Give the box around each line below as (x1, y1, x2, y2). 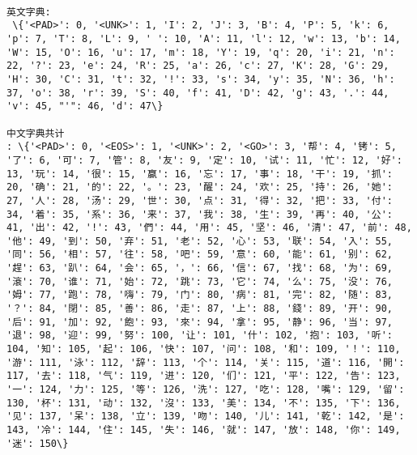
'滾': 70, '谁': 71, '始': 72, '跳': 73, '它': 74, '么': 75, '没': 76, (6, 275, 393, 287)
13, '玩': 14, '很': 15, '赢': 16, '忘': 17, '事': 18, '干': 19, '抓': (6, 168, 393, 180)
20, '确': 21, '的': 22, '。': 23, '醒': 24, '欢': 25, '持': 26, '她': (6, 181, 393, 193)
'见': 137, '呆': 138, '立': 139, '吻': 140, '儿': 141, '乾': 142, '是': (6, 410, 405, 423)
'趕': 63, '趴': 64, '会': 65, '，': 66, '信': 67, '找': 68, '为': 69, (6, 262, 393, 274)
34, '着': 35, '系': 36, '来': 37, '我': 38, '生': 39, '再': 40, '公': (6, 208, 393, 220)
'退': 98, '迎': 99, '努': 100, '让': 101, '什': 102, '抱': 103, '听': (6, 330, 393, 342)
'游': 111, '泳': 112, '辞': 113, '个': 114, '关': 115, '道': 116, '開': (6, 356, 405, 368)
